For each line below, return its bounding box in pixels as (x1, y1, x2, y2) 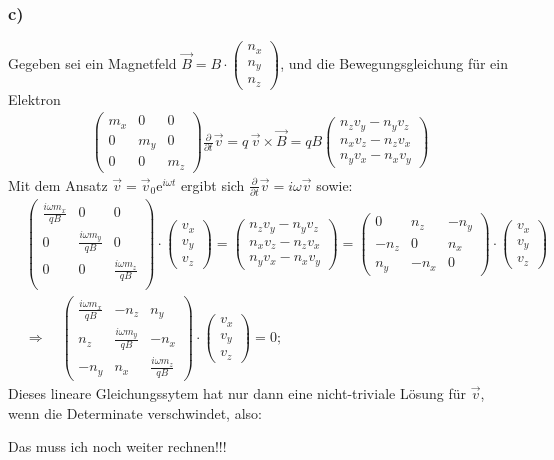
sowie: (316, 174, 353, 195)
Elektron (8, 88, 61, 109)
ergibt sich (180, 174, 245, 195)
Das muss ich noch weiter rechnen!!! (8, 436, 227, 457)
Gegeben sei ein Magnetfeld (8, 52, 177, 73)
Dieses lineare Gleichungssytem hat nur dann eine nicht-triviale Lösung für (8, 382, 466, 403)
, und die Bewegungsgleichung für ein (280, 52, 509, 73)
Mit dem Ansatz (8, 174, 108, 195)
